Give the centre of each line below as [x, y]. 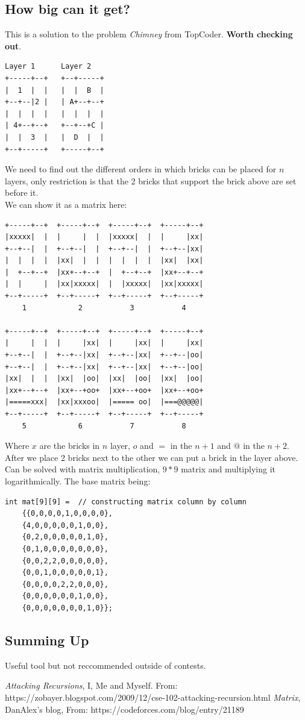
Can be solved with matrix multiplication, [83, 469]
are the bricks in [70, 446]
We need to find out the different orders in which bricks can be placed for [141, 169]
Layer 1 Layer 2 [48, 67]
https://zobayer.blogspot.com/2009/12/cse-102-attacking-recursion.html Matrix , [153, 697]
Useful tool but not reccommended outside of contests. [105, 665]
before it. [22, 193]
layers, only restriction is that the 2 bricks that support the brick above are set [151, 180]
